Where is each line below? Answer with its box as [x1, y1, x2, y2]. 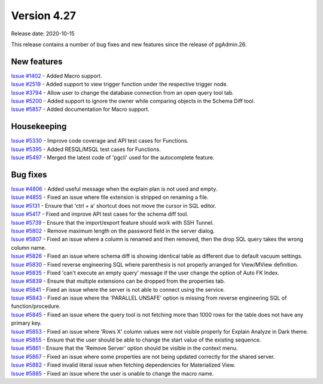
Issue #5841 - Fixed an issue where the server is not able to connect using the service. [11, 286, 226, 293]
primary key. [11, 319, 42, 326]
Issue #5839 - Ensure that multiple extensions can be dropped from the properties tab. [11, 277, 226, 285]
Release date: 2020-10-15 [11, 30, 75, 37]
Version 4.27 [11, 9, 77, 22]
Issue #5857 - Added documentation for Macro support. [11, 105, 150, 113]
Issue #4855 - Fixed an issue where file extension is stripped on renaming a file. [11, 193, 209, 201]
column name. [11, 244, 47, 251]
